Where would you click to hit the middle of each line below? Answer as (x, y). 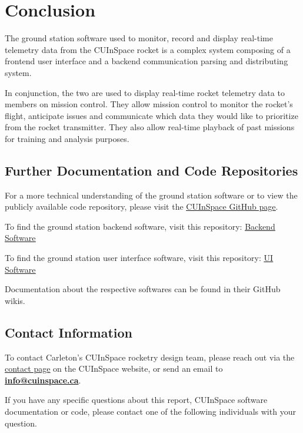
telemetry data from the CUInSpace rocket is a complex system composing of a (148, 49)
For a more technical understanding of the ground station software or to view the (151, 195)
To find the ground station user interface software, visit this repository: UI (139, 258)
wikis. (15, 300)
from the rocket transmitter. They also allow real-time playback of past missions (150, 127)
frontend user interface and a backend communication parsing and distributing (146, 61)
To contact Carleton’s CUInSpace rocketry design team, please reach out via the (150, 357)
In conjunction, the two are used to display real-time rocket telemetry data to (145, 92)
